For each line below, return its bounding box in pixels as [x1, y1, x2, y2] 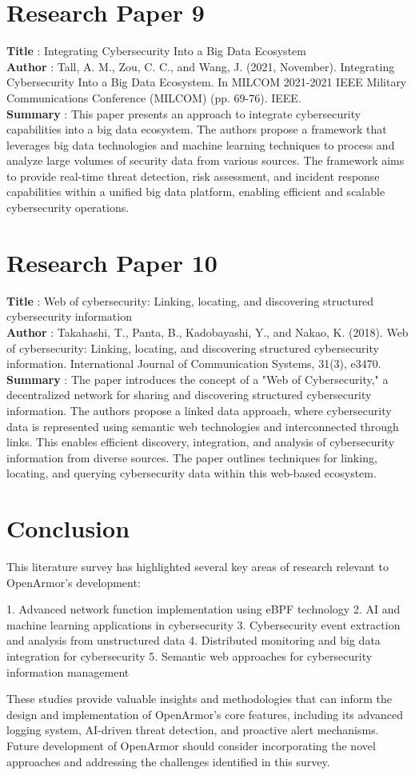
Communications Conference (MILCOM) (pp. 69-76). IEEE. [6, 89, 301, 106]
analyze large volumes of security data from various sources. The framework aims [6, 152, 405, 169]
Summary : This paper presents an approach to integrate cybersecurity [6, 105, 361, 122]
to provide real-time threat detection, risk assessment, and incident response [6, 167, 380, 184]
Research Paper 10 [6, 246, 217, 278]
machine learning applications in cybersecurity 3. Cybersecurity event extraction [6, 616, 401, 633]
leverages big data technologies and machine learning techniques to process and [6, 136, 395, 153]
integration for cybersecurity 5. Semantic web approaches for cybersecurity [6, 648, 373, 664]
